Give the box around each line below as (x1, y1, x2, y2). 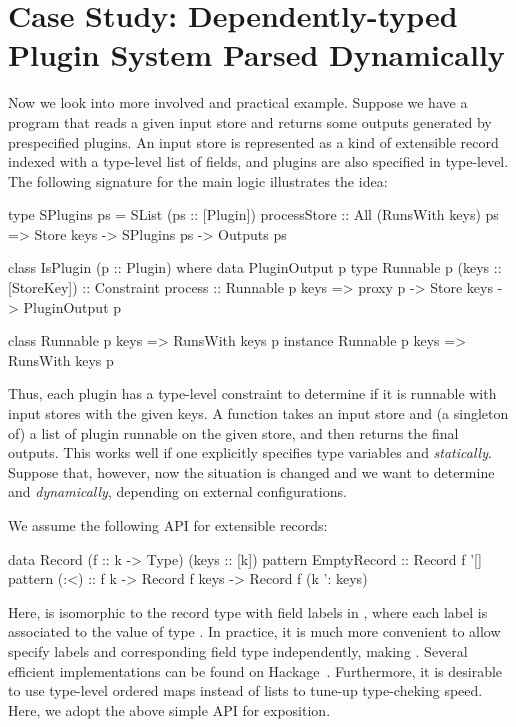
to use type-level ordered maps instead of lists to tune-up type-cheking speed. (8, 680, 483, 701)
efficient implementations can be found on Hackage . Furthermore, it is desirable (8, 660, 503, 681)
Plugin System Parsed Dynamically (8, 34, 505, 75)
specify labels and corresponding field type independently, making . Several (8, 640, 468, 661)
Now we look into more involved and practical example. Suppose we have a (8, 92, 468, 113)
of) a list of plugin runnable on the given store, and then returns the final (8, 422, 459, 443)
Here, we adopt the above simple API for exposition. (8, 699, 331, 720)
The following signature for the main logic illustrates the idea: (8, 170, 388, 191)
